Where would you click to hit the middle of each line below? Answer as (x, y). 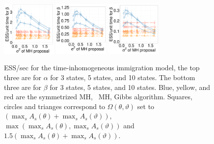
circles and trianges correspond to (55, 106)
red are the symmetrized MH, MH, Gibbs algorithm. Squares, (98, 97)
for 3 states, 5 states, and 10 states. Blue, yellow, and (130, 87)
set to (146, 106)
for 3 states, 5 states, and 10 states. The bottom (123, 77)
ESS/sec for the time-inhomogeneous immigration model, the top (102, 68)
